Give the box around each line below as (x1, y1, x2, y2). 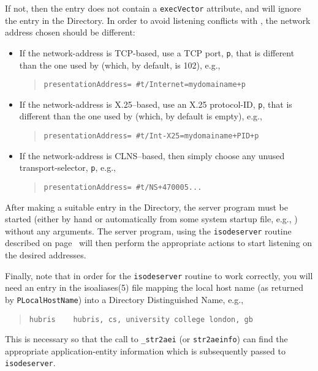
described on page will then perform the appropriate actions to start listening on (5, 236, 312, 249)
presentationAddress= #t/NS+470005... (44, 182, 202, 192)
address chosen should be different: (5, 26, 135, 39)
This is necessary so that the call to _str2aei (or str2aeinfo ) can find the (5, 332, 288, 345)
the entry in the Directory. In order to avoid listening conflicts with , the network (5, 13, 311, 26)
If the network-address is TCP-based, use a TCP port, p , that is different (19, 46, 295, 59)
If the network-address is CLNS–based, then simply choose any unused (19, 149, 285, 162)
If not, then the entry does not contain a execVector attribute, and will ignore (5, 2, 301, 14)
